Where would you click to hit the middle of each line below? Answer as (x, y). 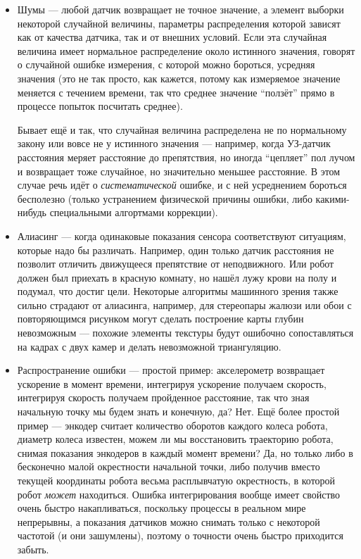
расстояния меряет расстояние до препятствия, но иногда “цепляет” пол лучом (186, 157)
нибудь (32, 212)
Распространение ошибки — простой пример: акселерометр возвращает (171, 370)
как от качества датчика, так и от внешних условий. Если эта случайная (172, 37)
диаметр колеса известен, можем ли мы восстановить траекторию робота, (175, 439)
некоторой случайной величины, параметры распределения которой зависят (179, 23)
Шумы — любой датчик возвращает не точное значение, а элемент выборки (180, 9)
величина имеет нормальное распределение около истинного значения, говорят (186, 50)
